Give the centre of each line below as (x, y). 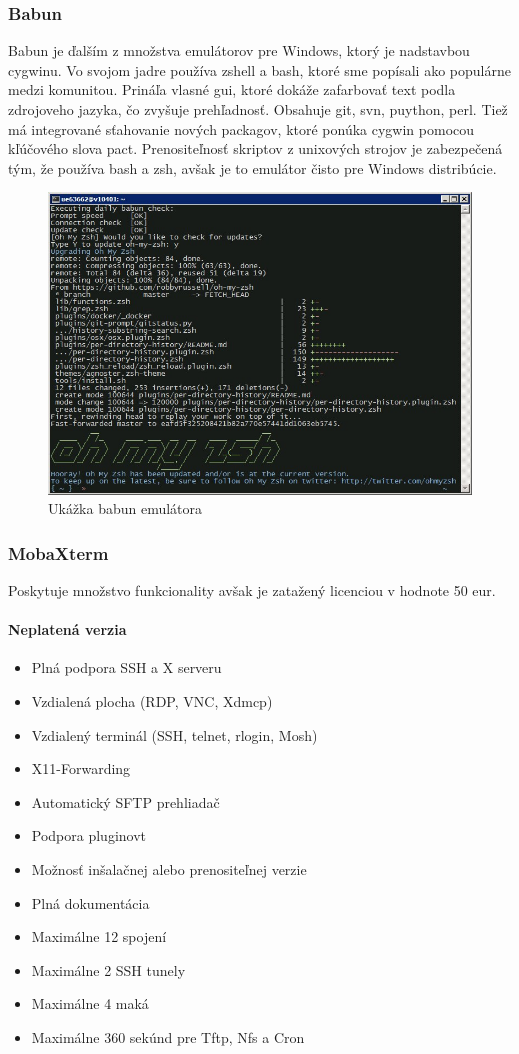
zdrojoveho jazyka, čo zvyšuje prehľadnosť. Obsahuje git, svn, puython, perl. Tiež (258, 109)
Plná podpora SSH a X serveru (126, 667)
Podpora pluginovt (89, 835)
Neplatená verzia (67, 629)
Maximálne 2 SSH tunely (108, 969)
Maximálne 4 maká (90, 1003)
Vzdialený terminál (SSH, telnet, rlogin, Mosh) (174, 734)
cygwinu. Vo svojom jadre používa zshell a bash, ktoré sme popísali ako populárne (259, 69)
